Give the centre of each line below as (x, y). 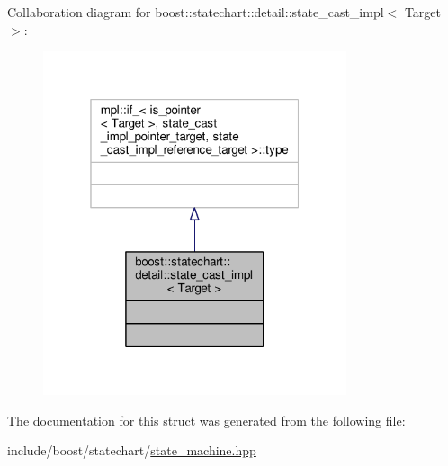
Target (422, 12)
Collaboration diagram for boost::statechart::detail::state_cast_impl (196, 12)
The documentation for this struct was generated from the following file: (206, 420)
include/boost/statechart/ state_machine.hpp (132, 450)
